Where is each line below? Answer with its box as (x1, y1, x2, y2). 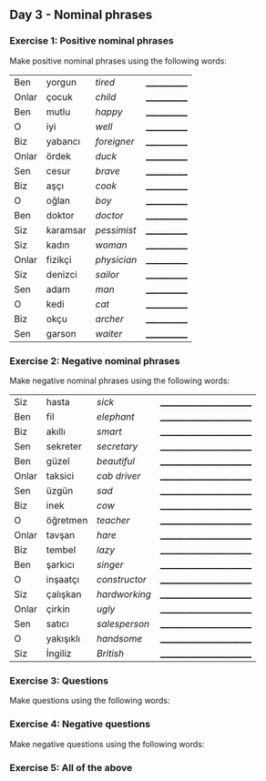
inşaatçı (46, 573, 80, 585)
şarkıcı (46, 558, 75, 571)
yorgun (46, 76, 77, 88)
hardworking (97, 587, 152, 600)
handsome (97, 632, 143, 644)
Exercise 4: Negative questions (9, 718, 151, 731)
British (97, 646, 125, 659)
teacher (97, 513, 130, 526)
